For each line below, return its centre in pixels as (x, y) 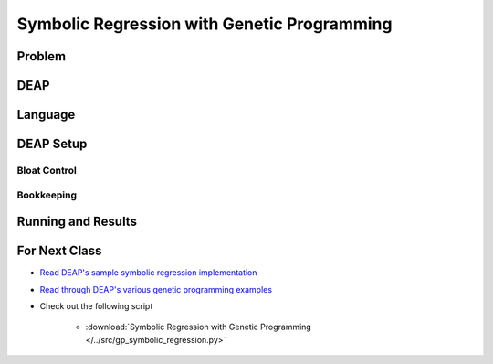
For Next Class (59, 251)
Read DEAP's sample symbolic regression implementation (148, 273)
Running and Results (77, 222)
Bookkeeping (47, 195)
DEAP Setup (52, 144)
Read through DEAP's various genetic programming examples (156, 289)
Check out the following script (96, 306)
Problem (42, 56)
